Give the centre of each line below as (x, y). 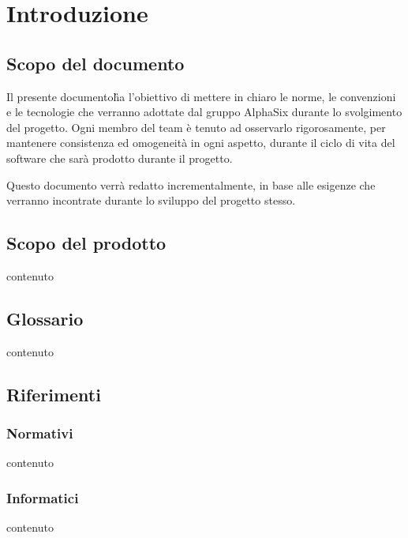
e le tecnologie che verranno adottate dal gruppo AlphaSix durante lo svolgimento (204, 112)
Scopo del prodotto (86, 243)
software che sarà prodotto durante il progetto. (120, 158)
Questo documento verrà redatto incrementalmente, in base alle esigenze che (191, 184)
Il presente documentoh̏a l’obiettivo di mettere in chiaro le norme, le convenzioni (201, 96)
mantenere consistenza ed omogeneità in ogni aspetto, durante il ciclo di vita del (201, 143)
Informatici (43, 497)
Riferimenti (54, 394)
